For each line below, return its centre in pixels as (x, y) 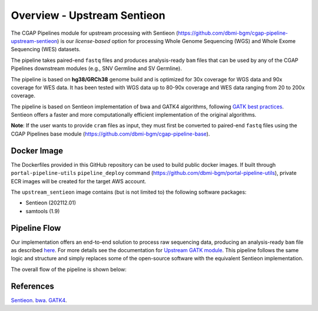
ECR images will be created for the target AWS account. (79, 181)
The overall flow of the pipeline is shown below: (69, 269)
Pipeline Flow (36, 228)
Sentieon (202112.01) (51, 203)
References (32, 286)
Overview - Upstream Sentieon (88, 15)
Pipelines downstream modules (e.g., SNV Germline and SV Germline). (96, 68)
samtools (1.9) (43, 211)
